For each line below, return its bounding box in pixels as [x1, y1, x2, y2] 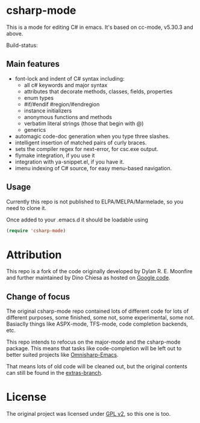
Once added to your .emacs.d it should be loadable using [6, 216, 149, 223]
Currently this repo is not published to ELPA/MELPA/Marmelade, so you [6, 198, 184, 205]
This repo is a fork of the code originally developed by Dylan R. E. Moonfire [6, 268, 193, 275]
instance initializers [23, 107, 72, 114]
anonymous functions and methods [23, 113, 113, 120]
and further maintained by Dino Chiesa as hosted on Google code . [6, 274, 170, 282]
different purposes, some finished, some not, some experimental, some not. [6, 314, 195, 321]
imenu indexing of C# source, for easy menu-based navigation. [14, 164, 172, 171]
